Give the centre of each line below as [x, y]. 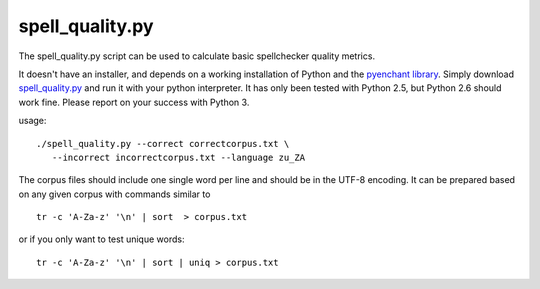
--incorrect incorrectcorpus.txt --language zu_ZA [178, 157]
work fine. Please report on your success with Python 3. [134, 102]
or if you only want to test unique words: [101, 239]
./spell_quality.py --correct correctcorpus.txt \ [163, 143]
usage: [32, 121]
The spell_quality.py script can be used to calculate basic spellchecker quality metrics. [196, 56]
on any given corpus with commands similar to [114, 194]
